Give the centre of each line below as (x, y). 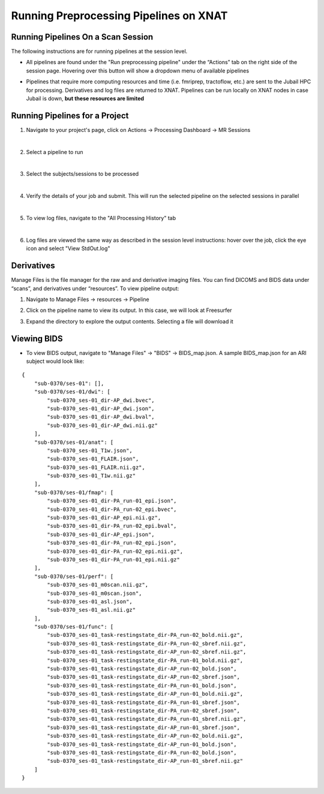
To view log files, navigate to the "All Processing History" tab (101, 218)
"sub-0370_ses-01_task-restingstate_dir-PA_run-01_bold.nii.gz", (145, 660)
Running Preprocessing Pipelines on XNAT (119, 16)
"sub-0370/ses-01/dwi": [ (72, 392)
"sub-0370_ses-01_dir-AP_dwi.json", (101, 408)
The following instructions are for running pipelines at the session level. (99, 52)
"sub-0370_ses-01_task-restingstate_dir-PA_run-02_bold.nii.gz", (145, 635)
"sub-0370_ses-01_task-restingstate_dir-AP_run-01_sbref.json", (143, 727)
